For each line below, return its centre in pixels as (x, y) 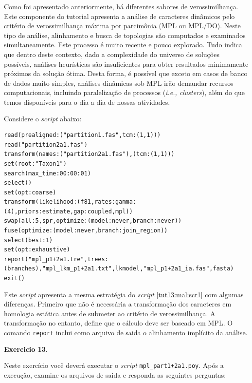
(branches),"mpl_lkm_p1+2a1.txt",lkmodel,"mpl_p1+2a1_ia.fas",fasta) (119, 269)
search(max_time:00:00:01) (47, 173)
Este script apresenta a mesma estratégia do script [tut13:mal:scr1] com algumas (124, 294)
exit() (14, 278)
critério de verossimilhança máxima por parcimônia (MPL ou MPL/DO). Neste (122, 26)
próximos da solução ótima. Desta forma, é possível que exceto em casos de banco (126, 73)
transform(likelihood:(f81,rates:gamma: (70, 202)
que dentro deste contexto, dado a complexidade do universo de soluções (112, 54)
